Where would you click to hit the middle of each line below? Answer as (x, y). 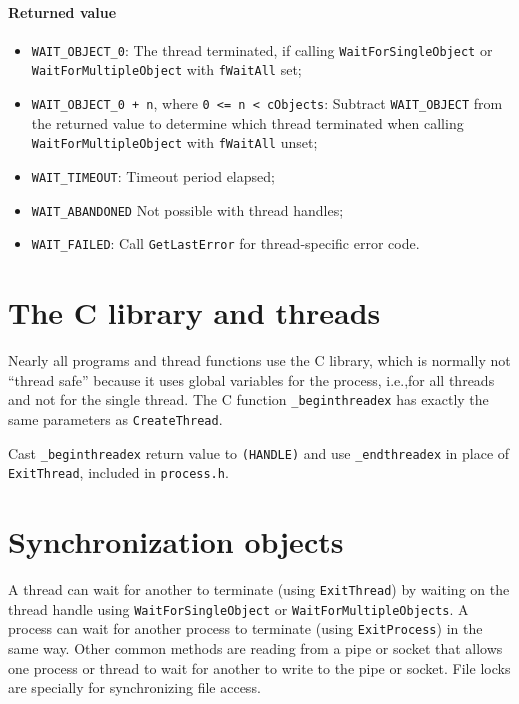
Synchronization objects (176, 541)
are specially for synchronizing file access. (134, 687)
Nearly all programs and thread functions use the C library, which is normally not (259, 360)
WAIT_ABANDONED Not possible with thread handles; (187, 209)
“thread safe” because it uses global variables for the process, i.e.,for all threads (251, 379)
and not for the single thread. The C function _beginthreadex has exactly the (248, 399)
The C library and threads (194, 312)
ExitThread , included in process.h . (118, 472)
